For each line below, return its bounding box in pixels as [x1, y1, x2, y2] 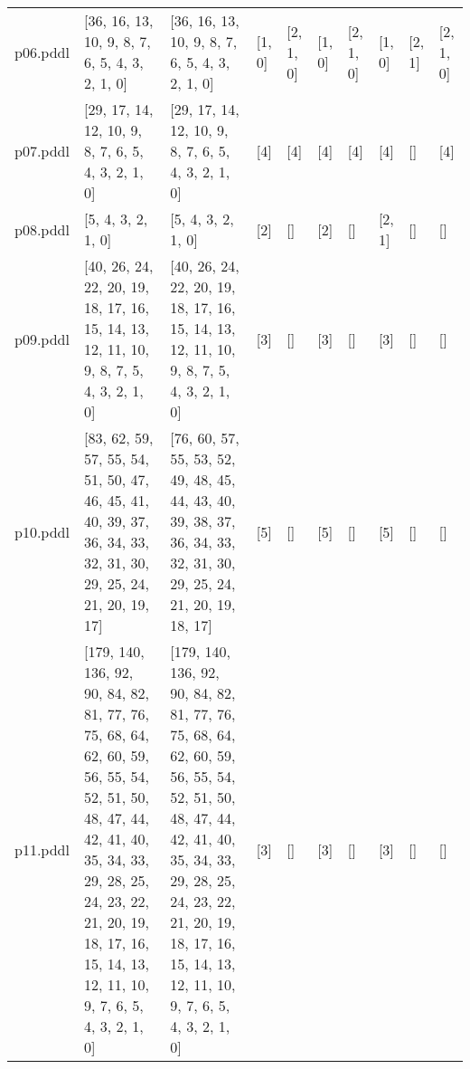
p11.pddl [14, 838, 70, 860]
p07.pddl [14, 140, 70, 161]
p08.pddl [14, 218, 70, 240]
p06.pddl [14, 41, 70, 62]
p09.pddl [14, 328, 70, 349]
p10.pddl [14, 520, 70, 542]
